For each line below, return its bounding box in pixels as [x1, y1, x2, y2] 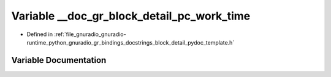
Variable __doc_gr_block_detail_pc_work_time [11, 9, 251, 23]
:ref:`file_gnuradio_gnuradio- [54, 31, 126, 38]
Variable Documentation [11, 55, 107, 65]
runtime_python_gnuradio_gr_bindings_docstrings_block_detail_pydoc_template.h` [26, 38, 235, 46]
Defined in [26, 31, 53, 38]
